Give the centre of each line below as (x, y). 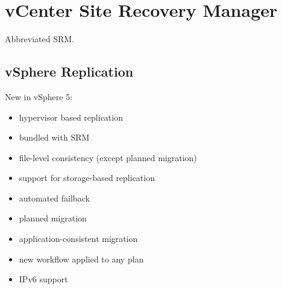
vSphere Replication (69, 71)
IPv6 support (43, 279)
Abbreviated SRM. (39, 39)
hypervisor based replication (71, 117)
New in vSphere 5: (39, 96)
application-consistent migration (78, 239)
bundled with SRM (54, 137)
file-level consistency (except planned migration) (108, 157)
